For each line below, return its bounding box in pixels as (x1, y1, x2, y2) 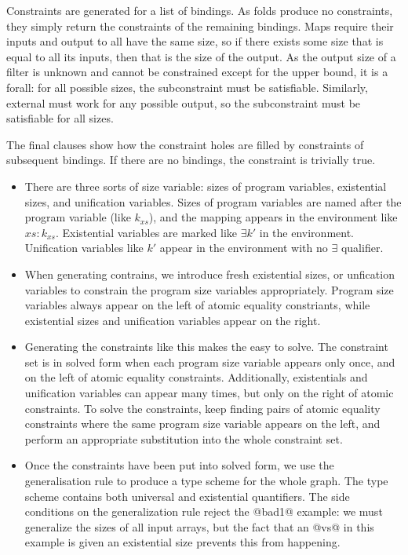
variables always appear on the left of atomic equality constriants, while (24, 297, 370, 313)
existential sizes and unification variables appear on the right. (24, 312, 321, 328)
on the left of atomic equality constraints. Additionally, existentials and (24, 369, 368, 385)
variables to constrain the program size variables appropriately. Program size (24, 281, 394, 298)
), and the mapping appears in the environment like (148, 209, 398, 225)
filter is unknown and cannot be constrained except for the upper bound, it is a (6, 64, 388, 80)
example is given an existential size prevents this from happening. (24, 534, 341, 550)
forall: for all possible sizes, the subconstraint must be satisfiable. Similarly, (6, 79, 368, 95)
